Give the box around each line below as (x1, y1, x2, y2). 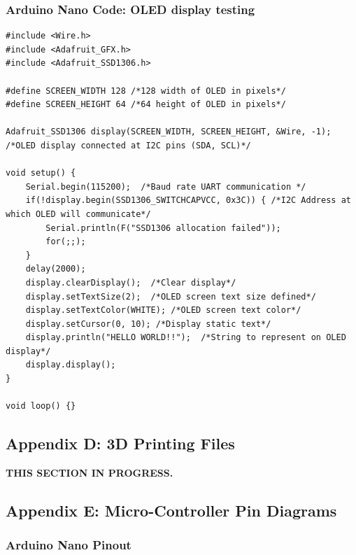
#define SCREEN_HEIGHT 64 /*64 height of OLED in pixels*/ (6, 99, 286, 110)
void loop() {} (6, 401, 76, 412)
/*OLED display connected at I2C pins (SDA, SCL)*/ (6, 140, 251, 150)
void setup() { (6, 168, 76, 178)
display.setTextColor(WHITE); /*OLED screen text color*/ (25, 305, 301, 316)
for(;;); (45, 237, 86, 247)
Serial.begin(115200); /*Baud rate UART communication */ (25, 181, 306, 192)
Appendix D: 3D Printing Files (6, 433, 235, 454)
